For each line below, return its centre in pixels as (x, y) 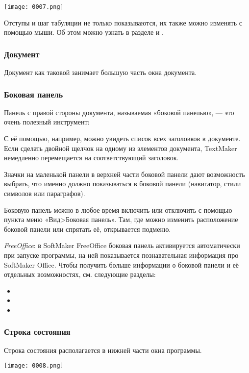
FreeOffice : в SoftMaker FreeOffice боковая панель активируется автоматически (122, 245)
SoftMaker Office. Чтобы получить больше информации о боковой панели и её (122, 264)
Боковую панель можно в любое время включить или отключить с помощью (118, 210)
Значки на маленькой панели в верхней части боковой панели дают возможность (124, 174)
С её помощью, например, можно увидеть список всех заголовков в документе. (122, 138)
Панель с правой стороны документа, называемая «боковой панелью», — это (119, 112)
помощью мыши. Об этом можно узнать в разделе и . (84, 32)
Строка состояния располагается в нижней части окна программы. (103, 350)
